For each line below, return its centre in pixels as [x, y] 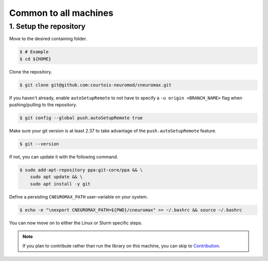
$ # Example [34, 52]
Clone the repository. [31, 71]
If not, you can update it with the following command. [64, 157]
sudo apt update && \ [56, 177]
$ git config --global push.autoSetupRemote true [81, 118]
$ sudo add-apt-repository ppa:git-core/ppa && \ [81, 170]
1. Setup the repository [47, 26]
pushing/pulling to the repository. [43, 105]
